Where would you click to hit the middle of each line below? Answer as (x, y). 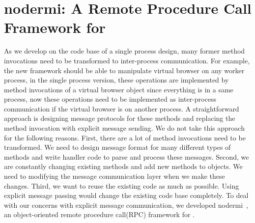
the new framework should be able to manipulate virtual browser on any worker (124, 70)
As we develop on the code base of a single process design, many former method (125, 51)
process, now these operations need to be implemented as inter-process (110, 99)
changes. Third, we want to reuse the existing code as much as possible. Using (122, 185)
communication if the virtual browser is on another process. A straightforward (122, 108)
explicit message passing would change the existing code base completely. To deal (126, 195)
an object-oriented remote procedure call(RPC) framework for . (99, 214)
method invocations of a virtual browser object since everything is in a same (119, 89)
